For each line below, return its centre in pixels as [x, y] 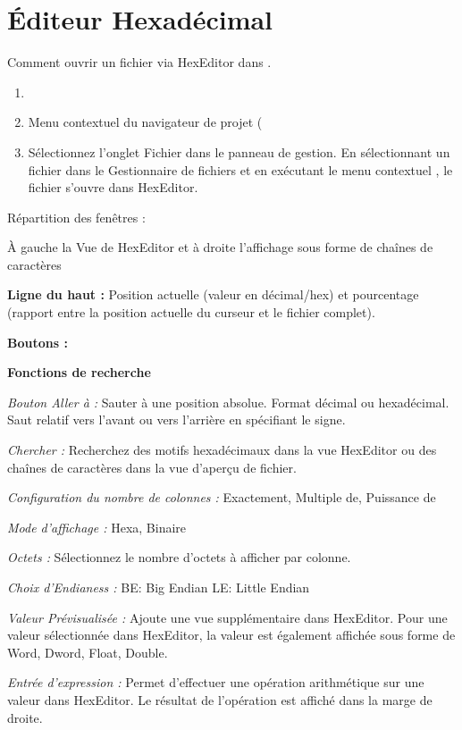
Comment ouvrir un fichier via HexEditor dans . [139, 62]
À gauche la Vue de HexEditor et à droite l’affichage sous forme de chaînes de [220, 247]
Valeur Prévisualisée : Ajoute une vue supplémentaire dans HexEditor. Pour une [227, 617]
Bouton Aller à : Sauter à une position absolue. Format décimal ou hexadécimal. [228, 402]
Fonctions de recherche [79, 372]
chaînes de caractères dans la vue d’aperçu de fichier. [152, 467]
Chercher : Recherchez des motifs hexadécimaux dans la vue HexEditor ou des [222, 450]
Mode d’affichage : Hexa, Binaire [97, 527]
